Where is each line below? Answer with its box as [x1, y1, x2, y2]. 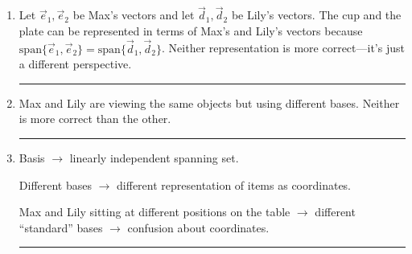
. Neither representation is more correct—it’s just [162, 39, 405, 56]
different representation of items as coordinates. [117, 176, 352, 193]
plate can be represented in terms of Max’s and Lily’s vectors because [19, 22, 363, 39]
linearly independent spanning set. [69, 150, 239, 166]
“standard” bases [19, 219, 103, 236]
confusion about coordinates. [127, 219, 270, 236]
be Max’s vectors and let [72, 6, 195, 23]
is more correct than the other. [19, 110, 171, 127]
